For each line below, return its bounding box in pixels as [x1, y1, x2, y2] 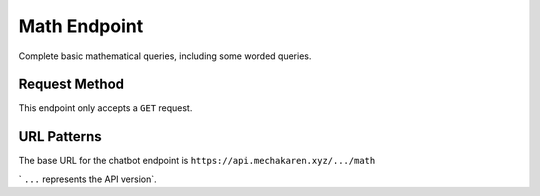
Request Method [18, 76, 125, 93]
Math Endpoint [18, 15, 144, 37]
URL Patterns [18, 128, 102, 145]
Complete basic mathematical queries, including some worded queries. [18, 50, 312, 62]
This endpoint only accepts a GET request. [18, 102, 193, 114]
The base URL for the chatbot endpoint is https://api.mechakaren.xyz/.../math [18, 155, 376, 167]
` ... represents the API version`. [18, 173, 157, 185]
